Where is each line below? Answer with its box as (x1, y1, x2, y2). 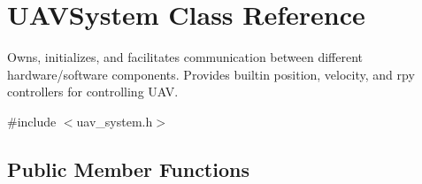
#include (7, 111, 57, 130)
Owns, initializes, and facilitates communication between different (7, 48, 363, 66)
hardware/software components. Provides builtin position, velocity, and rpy (7, 65, 415, 83)
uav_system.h (76, 111, 153, 130)
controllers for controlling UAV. (7, 82, 179, 101)
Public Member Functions (7, 155, 249, 182)
